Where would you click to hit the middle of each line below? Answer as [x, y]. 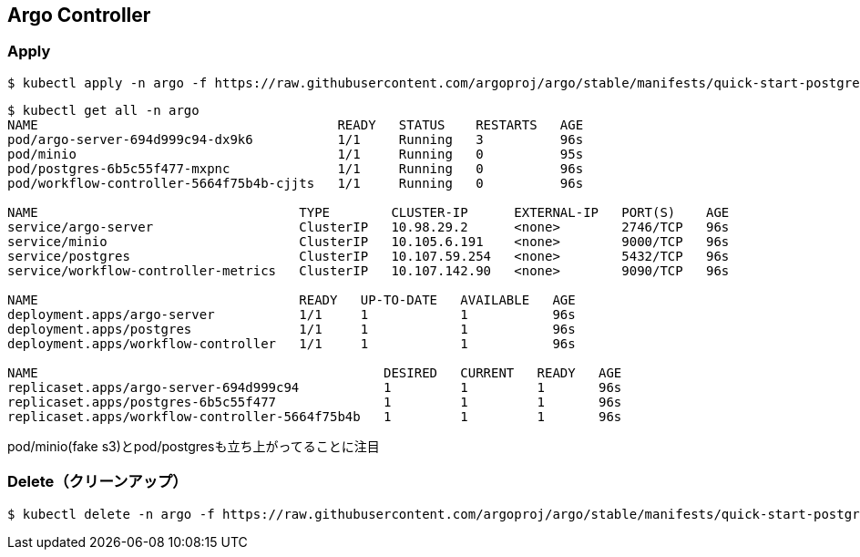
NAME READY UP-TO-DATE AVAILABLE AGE [292, 299]
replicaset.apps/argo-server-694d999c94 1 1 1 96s [315, 387]
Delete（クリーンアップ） [97, 482]
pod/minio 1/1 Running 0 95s [296, 154]
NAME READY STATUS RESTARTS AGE [296, 124]
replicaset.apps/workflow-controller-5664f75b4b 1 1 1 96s [315, 416]
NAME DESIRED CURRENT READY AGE [315, 372]
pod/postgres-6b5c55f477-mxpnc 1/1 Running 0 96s [296, 168]
